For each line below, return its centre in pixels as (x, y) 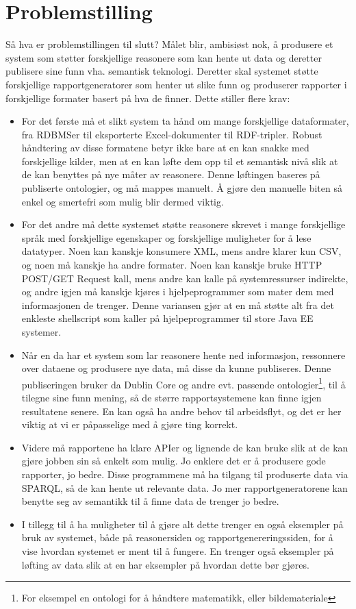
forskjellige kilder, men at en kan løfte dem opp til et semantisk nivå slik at (180, 161)
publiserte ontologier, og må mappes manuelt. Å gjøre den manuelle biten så (182, 188)
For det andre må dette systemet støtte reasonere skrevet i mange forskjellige (183, 224)
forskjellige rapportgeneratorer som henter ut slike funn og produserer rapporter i (176, 84)
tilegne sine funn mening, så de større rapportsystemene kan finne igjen (171, 398)
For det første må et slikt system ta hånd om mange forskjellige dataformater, (185, 121)
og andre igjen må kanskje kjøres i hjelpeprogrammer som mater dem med (178, 291)
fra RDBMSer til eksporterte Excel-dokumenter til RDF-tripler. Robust (172, 134)
